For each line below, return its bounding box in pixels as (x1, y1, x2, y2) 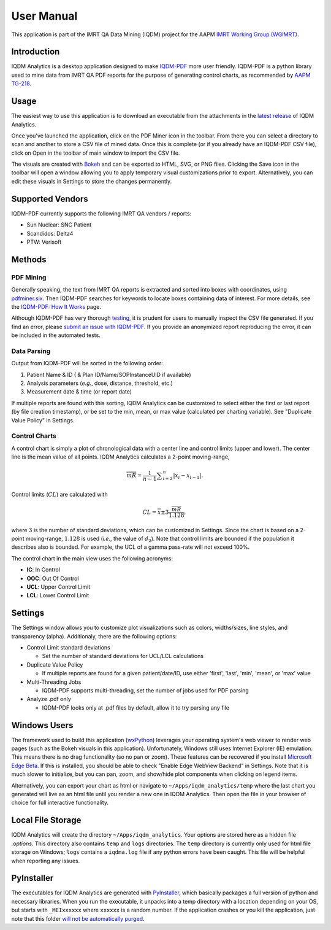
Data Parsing (11, 347, 51, 355)
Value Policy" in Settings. (11, 416, 75, 424)
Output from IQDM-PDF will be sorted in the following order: (11, 360, 164, 367)
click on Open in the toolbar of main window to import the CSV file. (11, 149, 180, 157)
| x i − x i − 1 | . (172, 472, 204, 480)
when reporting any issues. (11, 857, 80, 864)
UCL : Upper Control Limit (26, 583, 91, 591)
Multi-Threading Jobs (26, 678, 82, 686)
